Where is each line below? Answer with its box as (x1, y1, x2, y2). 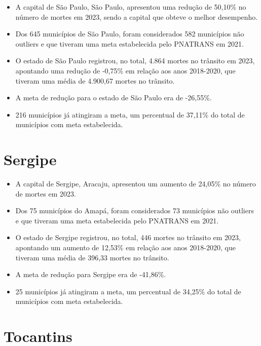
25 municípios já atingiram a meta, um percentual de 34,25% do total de (15, 286, 241, 296)
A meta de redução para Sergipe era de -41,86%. (15, 269, 166, 280)
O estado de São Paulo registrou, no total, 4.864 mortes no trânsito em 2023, (15, 55, 255, 66)
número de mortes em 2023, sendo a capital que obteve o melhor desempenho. (15, 11, 258, 22)
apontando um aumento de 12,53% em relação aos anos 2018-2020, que (15, 242, 236, 253)
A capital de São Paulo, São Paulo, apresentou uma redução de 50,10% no (15, 2, 246, 12)
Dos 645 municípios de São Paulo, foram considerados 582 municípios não (15, 28, 244, 39)
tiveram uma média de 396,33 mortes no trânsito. (15, 252, 169, 262)
